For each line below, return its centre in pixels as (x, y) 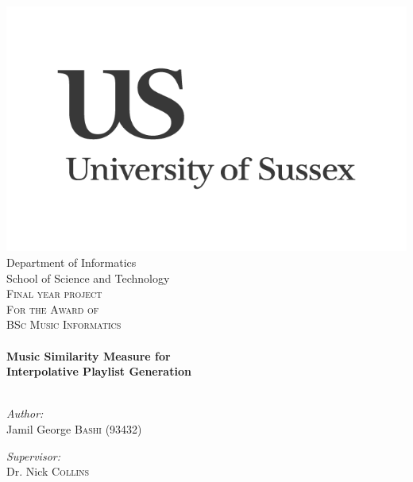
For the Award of (53, 308)
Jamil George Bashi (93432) (74, 428)
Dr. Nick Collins (48, 471)
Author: (25, 413)
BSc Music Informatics (64, 324)
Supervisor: (33, 455)
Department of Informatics (71, 262)
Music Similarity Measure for (89, 355)
